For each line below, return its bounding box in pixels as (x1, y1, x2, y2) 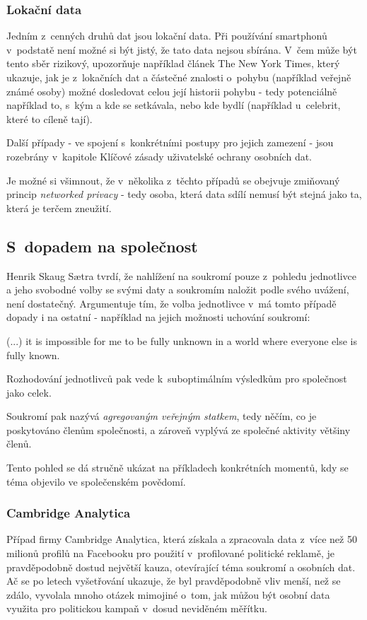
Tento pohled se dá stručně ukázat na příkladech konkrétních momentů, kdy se (6, 460, 349, 475)
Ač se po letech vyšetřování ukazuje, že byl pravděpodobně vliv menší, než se (6, 573, 341, 588)
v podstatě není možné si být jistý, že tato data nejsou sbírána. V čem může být (6, 42, 357, 57)
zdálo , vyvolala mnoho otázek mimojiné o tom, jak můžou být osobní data (6, 587, 330, 602)
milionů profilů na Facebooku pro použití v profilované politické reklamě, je (6, 546, 334, 561)
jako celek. (6, 385, 52, 399)
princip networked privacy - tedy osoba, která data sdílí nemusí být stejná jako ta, (6, 187, 362, 201)
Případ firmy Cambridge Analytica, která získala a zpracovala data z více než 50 (6, 532, 357, 546)
